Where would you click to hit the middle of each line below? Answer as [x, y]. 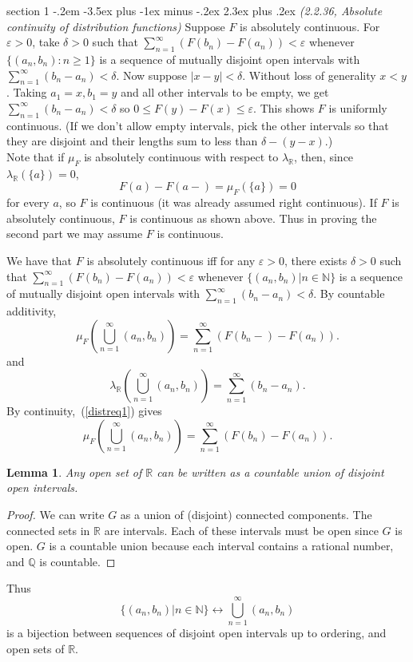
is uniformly [358, 107]
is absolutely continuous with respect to [181, 156]
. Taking [27, 92]
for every [28, 202]
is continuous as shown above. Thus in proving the [253, 218]
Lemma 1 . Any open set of [74, 472]
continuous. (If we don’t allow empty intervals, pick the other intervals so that [198, 125]
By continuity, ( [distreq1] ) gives [84, 411]
